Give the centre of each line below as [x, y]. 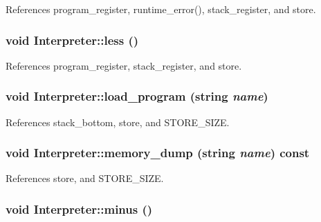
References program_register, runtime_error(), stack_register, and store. [161, 9]
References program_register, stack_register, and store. [124, 65]
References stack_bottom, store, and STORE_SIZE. [118, 122]
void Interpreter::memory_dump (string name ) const [158, 153]
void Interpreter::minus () [79, 209]
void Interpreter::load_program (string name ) [137, 96]
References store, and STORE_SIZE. [85, 178]
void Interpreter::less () [72, 40]
